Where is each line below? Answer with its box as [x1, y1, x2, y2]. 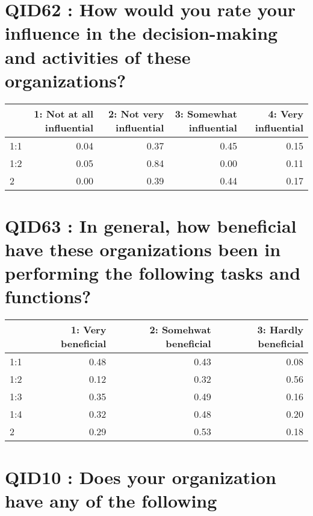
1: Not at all [34, 106, 94, 121]
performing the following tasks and [5, 260, 301, 285]
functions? [5, 284, 91, 309]
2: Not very [108, 106, 164, 121]
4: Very [268, 106, 303, 121]
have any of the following [5, 488, 217, 512]
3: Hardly [257, 322, 303, 337]
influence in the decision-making [5, 20, 278, 45]
